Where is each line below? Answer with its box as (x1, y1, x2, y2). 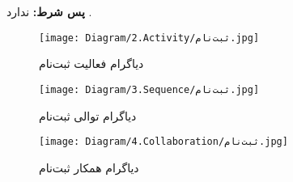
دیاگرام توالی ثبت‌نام (39, 107, 137, 124)
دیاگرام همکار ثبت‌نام (39, 159, 139, 176)
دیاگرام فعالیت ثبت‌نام (39, 55, 144, 72)
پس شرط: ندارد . (6, 3, 92, 19)
